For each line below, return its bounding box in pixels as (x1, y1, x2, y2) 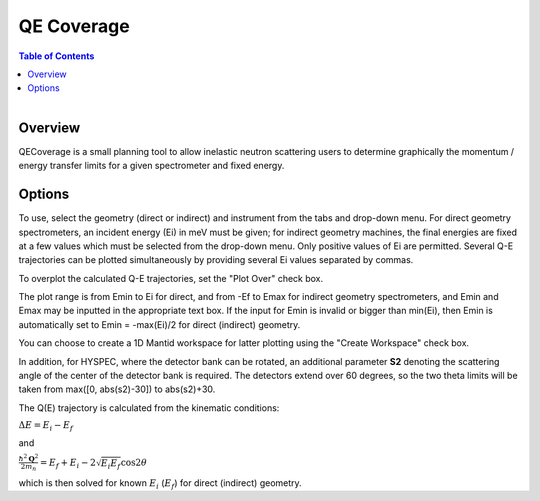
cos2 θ (120, 457, 147, 468)
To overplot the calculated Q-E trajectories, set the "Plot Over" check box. (18, 272, 324, 284)
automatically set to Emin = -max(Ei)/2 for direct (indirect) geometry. (18, 318, 301, 330)
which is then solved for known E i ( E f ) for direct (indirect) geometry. (18, 476, 302, 491)
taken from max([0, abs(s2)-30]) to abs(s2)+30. (18, 383, 216, 395)
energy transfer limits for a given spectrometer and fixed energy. (18, 160, 285, 172)
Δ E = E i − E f (18, 420, 74, 433)
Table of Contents (18, 50, 95, 62)
